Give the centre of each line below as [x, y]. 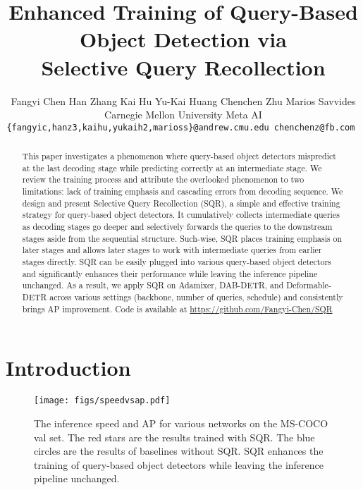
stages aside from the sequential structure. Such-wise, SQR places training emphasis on [182, 238]
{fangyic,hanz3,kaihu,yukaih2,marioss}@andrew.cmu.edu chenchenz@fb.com [181, 127]
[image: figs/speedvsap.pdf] [102, 401]
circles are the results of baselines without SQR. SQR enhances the [179, 451]
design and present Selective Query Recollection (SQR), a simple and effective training [181, 203]
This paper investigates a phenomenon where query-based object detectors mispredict [179, 156]
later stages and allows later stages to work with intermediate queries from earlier [172, 250]
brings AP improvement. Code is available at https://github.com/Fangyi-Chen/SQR [177, 308]
